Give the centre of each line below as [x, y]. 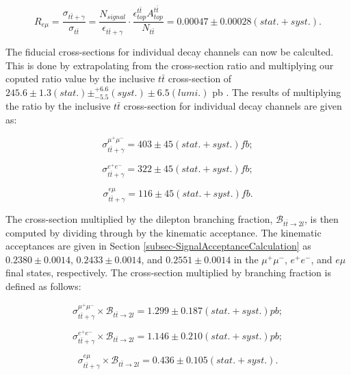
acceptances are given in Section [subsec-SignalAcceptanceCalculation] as [158, 246]
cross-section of [200, 78]
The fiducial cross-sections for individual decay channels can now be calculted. [170, 51]
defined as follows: [43, 286]
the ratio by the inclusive [58, 106]
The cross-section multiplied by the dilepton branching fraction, [139, 218]
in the [246, 259]
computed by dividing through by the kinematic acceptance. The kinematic [164, 232]
